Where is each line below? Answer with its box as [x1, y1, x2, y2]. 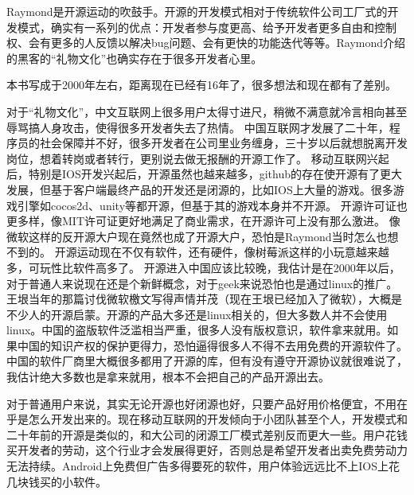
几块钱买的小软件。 [6, 473, 107, 489]
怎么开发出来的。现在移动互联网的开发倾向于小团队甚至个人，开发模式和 [28, 411, 408, 427]
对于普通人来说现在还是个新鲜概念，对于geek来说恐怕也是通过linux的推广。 [6, 275, 398, 291]
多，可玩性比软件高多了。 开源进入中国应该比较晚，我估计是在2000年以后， [6, 259, 400, 275]
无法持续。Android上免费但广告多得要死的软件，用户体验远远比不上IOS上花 [6, 458, 400, 474]
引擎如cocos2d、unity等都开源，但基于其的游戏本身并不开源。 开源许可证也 [17, 197, 408, 213]
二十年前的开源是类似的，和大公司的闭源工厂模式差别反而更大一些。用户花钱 [6, 426, 408, 442]
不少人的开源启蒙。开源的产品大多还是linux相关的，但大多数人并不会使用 [6, 306, 388, 322]
